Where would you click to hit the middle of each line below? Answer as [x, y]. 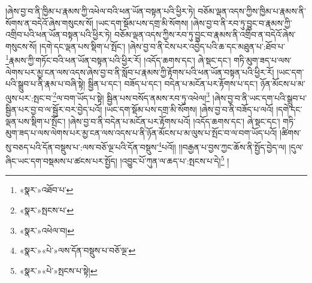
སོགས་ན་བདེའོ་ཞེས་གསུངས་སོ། [49, 22]
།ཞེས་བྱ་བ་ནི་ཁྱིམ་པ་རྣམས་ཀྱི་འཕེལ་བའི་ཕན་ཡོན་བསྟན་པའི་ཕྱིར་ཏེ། [100, 11]
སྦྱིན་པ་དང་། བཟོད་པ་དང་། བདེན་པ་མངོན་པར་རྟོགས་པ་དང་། [173, 84]
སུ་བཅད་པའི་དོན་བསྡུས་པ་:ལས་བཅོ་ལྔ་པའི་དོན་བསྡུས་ [82, 147]
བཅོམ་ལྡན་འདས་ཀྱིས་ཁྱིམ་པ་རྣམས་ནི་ [252, 11]
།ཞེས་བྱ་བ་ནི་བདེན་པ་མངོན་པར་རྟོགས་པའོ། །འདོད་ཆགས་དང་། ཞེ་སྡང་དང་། [174, 121]
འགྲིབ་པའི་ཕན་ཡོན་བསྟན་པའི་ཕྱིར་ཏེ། [59, 34]
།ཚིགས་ [290, 133]
